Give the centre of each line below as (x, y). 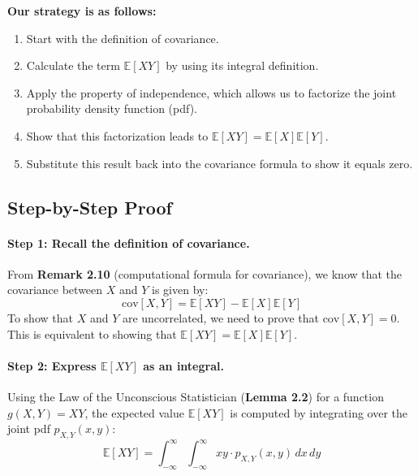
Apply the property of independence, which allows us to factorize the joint (211, 92)
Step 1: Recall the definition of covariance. (129, 242)
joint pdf (29, 428)
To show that (40, 317)
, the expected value (135, 412)
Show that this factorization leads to (117, 135)
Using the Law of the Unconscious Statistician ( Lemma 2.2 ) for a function (196, 396)
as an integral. (183, 365)
